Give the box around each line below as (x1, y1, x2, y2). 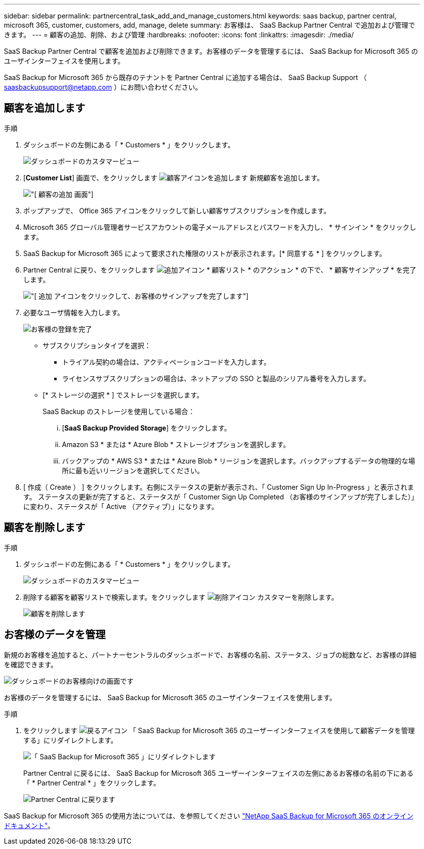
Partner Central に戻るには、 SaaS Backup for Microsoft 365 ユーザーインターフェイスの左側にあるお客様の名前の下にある (23, 769, 414, 777)
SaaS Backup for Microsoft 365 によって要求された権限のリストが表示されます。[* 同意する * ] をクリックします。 (23, 249, 386, 257)
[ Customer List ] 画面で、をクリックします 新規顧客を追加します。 (23, 173, 324, 182)
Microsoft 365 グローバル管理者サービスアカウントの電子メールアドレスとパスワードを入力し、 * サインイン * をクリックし (23, 223, 416, 231)
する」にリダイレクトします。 (23, 736, 118, 744)
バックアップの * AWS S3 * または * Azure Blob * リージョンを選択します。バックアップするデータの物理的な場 (62, 456, 415, 465)
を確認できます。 (4, 660, 58, 669)
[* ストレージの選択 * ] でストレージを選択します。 (43, 390, 204, 399)
